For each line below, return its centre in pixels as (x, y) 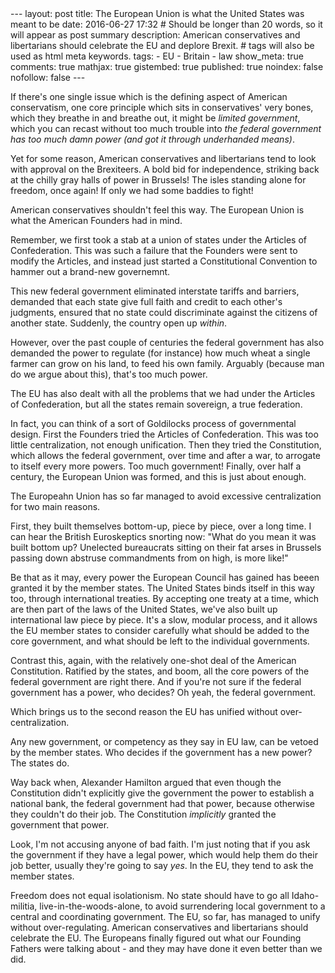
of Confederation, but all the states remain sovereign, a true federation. (156, 404)
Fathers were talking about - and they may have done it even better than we (166, 948)
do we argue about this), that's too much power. (109, 374)
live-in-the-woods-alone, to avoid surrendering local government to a (182, 906)
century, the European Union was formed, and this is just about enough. (158, 476)
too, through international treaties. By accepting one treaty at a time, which (165, 598)
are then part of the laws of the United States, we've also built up (144, 609)
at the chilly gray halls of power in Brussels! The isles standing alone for (158, 180)
